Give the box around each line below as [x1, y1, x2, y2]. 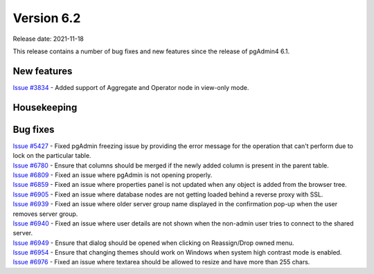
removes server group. [12, 210, 78, 218]
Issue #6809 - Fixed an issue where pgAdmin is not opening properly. [12, 170, 213, 179]
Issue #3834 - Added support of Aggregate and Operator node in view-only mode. [12, 83, 249, 91]
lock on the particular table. [12, 152, 91, 160]
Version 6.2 [12, 10, 81, 26]
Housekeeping [12, 101, 78, 113]
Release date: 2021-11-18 [12, 35, 84, 43]
